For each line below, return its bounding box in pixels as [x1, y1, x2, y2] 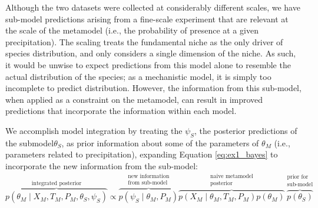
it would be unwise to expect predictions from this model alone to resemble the [5, 58, 291, 71]
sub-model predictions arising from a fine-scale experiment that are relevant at [5, 12, 289, 25]
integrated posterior [31, 180, 82, 186]
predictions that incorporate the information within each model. [5, 105, 237, 117]
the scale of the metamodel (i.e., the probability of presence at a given [5, 24, 259, 36]
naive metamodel [210, 173, 253, 180]
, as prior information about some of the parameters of [61, 136, 259, 149]
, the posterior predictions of [194, 124, 297, 136]
